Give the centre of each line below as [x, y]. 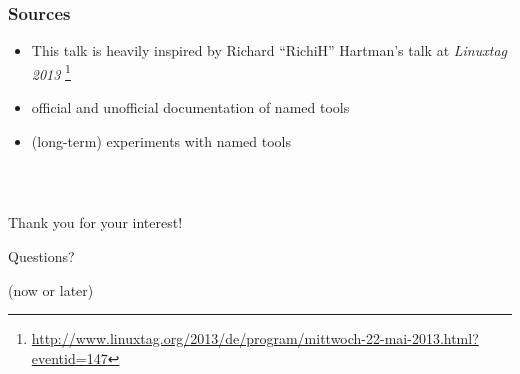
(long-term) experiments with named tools [161, 140]
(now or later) [51, 289]
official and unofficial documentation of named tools [190, 107]
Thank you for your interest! [95, 222]
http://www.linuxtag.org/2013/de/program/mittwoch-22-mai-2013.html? [255, 338]
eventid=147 [69, 357]
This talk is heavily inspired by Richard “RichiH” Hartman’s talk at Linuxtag [269, 50]
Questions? [41, 256]
